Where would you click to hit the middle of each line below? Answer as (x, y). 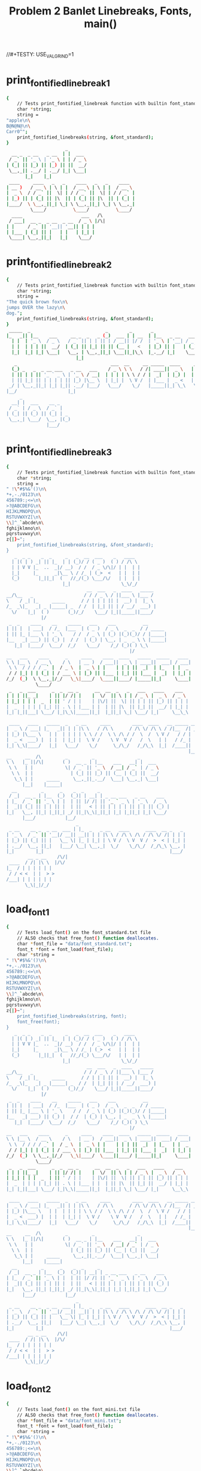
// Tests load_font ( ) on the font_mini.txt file (79, 1409)
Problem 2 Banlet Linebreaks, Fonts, (100, 11)
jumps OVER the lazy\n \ (36, 308)
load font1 (28, 910)
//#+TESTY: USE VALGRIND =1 (40, 55)
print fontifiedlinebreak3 (59, 450)
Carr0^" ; (17, 131)
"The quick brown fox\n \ (37, 302)
